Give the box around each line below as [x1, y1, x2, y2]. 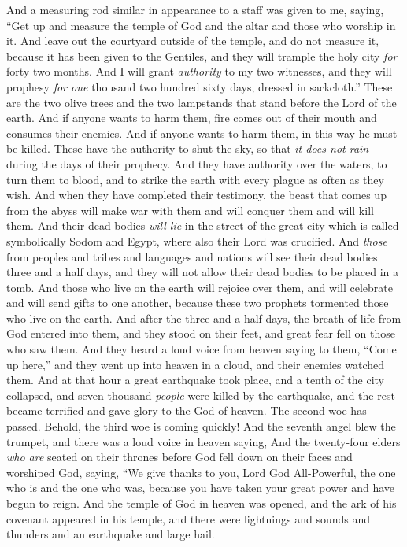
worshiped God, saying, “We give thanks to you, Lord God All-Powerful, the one [6, 464, 396, 480]
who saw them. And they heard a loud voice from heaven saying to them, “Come [6, 341, 397, 357]
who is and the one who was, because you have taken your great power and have [6, 479, 395, 496]
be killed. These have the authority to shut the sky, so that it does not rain [6, 140, 369, 157]
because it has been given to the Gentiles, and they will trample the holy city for [6, 47, 398, 64]
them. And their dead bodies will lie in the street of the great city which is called [6, 217, 399, 234]
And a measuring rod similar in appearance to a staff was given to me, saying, [6, 2, 384, 17]
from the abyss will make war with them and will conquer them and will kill [6, 201, 374, 218]
